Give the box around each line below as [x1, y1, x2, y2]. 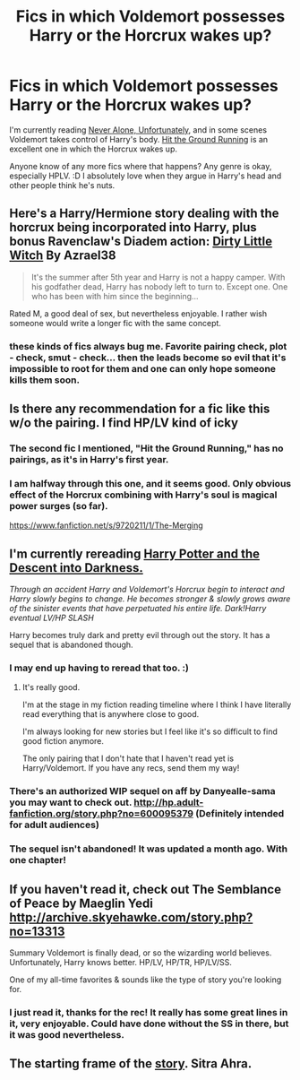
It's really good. [21, 682, 81, 693]
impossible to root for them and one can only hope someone [9, 362, 276, 375]
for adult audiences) [9, 818, 100, 831]
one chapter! [9, 854, 67, 867]
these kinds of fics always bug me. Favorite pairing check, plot [9, 340, 287, 352]
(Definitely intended [195, 808, 285, 820]
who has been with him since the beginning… [30, 290, 199, 301]
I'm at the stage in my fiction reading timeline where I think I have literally [21, 699, 292, 710]
